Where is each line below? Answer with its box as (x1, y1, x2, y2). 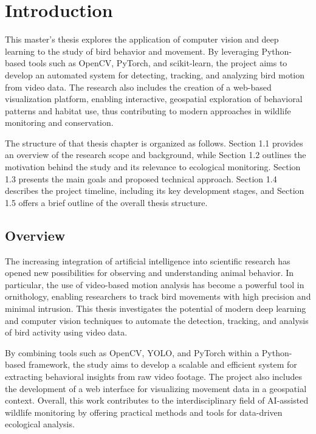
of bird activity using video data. (5, 326, 128, 339)
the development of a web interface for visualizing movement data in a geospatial (5, 382, 307, 394)
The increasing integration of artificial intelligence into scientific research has (5, 254, 290, 267)
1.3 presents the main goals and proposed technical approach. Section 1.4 (5, 172, 277, 185)
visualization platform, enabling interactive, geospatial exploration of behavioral (5, 92, 303, 105)
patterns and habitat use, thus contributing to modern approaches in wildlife (5, 104, 291, 117)
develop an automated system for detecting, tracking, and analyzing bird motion (5, 68, 305, 81)
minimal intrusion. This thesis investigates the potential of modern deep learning (5, 302, 306, 315)
